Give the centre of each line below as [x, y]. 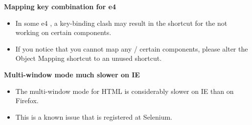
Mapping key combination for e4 [60, 6]
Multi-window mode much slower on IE [72, 74]
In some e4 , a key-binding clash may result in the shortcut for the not [121, 23]
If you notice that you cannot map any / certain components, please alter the [132, 48]
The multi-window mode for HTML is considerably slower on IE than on [125, 91]
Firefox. [27, 100]
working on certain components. [63, 32]
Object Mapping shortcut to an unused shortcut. [89, 58]
